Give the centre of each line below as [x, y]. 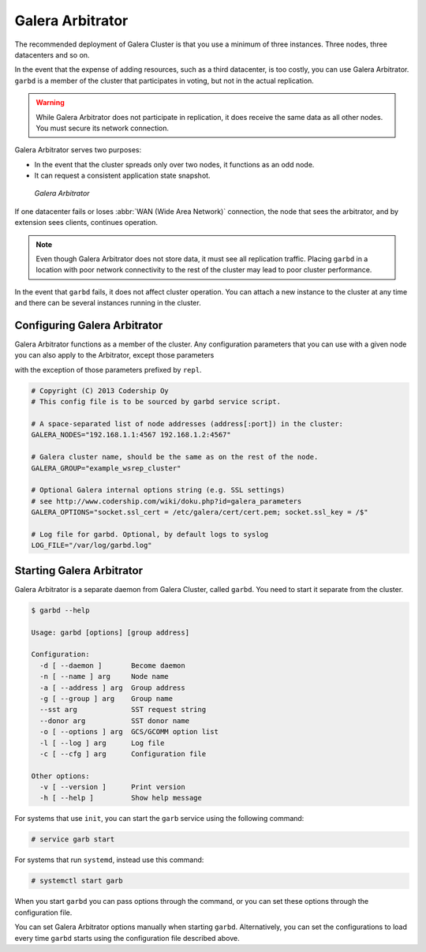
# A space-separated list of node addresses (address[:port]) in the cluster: [187, 424]
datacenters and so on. [52, 54]
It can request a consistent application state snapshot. [122, 176]
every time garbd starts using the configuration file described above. [127, 938]
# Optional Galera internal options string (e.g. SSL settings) [158, 490]
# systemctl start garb [77, 881]
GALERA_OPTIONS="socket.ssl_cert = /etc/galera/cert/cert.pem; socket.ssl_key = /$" [200, 512]
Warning [50, 103]
